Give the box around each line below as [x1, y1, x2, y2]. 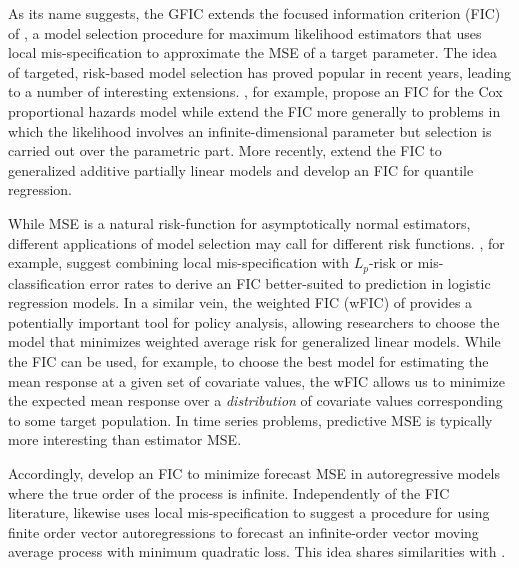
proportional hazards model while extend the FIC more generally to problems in [8, 100, 501, 121]
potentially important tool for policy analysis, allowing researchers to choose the [8, 311, 500, 332]
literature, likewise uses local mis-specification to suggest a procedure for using [8, 502, 490, 523]
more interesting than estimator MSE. [8, 429, 242, 450]
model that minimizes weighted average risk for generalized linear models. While [8, 331, 501, 352]
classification [8, 272, 86, 293]
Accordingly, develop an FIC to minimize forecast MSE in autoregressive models [8, 462, 501, 483]
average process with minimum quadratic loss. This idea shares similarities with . [8, 541, 506, 562]
